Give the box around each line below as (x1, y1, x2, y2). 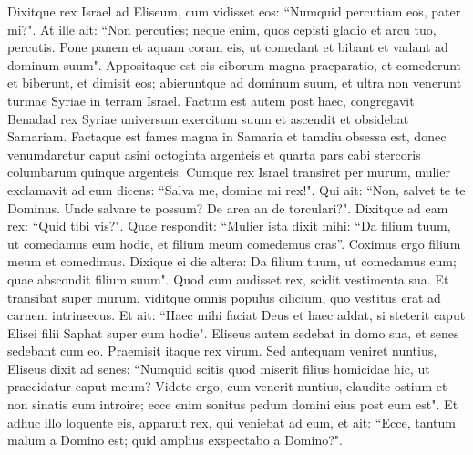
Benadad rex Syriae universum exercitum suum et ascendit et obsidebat (7, 109, 409, 128)
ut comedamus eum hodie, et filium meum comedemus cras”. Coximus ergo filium (7, 233, 461, 253)
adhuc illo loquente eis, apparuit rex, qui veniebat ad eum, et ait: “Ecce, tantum (7, 412, 456, 431)
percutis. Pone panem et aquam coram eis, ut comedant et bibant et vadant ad (7, 37, 448, 57)
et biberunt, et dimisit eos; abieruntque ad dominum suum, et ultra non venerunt (7, 73, 462, 92)
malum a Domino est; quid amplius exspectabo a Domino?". (7, 430, 343, 450)
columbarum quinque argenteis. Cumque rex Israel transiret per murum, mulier (7, 162, 450, 181)
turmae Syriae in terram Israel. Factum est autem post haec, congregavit (7, 90, 415, 109)
